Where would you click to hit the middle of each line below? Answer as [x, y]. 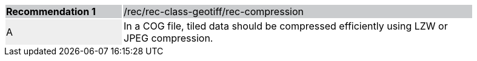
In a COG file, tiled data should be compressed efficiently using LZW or [286, 26]
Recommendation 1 [51, 11]
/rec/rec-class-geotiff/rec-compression [214, 11]
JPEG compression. [168, 38]
